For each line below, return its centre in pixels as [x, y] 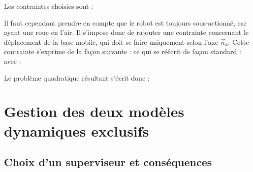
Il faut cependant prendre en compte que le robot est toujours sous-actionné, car [126, 22]
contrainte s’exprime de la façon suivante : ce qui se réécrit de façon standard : [123, 51]
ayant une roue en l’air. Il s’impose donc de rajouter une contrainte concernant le [126, 32]
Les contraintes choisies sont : [49, 6]
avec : [13, 61]
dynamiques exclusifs [77, 130]
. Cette [238, 42]
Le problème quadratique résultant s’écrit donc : [77, 77]
